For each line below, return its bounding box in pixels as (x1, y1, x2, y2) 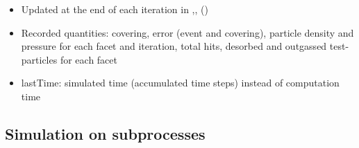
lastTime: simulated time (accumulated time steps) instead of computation (21, 75, 340, 90)
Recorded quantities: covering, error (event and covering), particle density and (21, 25, 354, 39)
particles (21, 52, 58, 66)
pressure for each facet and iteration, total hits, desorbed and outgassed (21, 39, 327, 53)
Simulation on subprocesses (5, 122, 206, 144)
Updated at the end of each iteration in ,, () (21, 2, 208, 16)
